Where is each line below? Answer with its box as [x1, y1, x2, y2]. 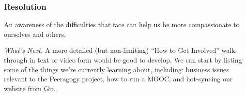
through [4, 55, 28, 64]
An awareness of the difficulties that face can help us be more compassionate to [4, 19, 240, 30]
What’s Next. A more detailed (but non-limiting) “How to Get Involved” [4, 45, 219, 55]
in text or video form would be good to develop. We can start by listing [29, 55, 242, 64]
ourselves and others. [4, 29, 66, 39]
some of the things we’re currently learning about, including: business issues [4, 64, 229, 74]
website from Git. [4, 83, 56, 93]
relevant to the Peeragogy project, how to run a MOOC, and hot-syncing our [4, 74, 233, 84]
